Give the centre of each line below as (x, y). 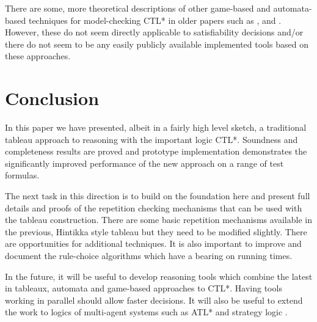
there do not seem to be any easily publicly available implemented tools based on (157, 44)
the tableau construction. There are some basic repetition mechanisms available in (158, 220)
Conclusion (52, 98)
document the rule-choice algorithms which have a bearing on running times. (149, 256)
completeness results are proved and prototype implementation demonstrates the (156, 151)
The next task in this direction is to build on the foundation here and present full (158, 196)
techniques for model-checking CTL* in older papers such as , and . (155, 20)
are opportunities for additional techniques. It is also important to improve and (153, 243)
